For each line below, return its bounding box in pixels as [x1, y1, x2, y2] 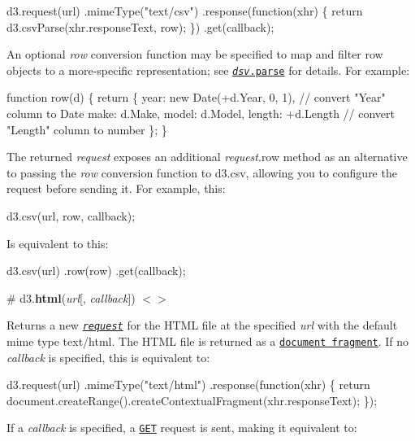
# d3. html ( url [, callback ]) [6, 289, 136, 306]
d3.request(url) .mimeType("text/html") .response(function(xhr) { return [6, 376, 370, 393]
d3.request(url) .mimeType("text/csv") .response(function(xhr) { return [6, 2, 363, 19]
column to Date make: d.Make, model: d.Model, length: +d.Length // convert [6, 105, 396, 122]
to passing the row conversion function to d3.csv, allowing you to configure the [6, 164, 397, 181]
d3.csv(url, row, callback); [6, 207, 136, 224]
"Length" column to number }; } [6, 120, 167, 138]
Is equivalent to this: [6, 234, 109, 251]
